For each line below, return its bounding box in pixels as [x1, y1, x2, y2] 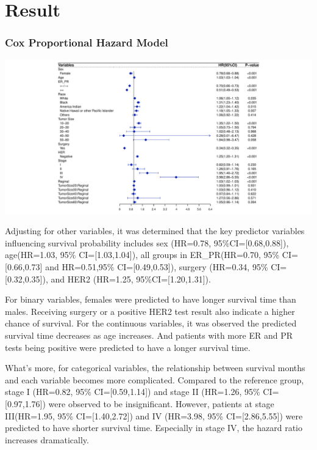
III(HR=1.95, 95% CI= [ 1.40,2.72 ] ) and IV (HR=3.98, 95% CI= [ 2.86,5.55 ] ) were [5, 409, 303, 422]
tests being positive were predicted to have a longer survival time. [5, 341, 251, 353]
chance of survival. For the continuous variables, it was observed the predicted [5, 317, 297, 330]
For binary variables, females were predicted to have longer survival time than [5, 293, 296, 306]
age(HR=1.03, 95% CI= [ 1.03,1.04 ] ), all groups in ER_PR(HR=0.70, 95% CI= [5, 248, 298, 261]
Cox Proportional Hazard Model [5, 35, 168, 50]
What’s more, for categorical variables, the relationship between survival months [5, 361, 305, 374]
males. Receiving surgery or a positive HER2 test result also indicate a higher [5, 304, 295, 317]
